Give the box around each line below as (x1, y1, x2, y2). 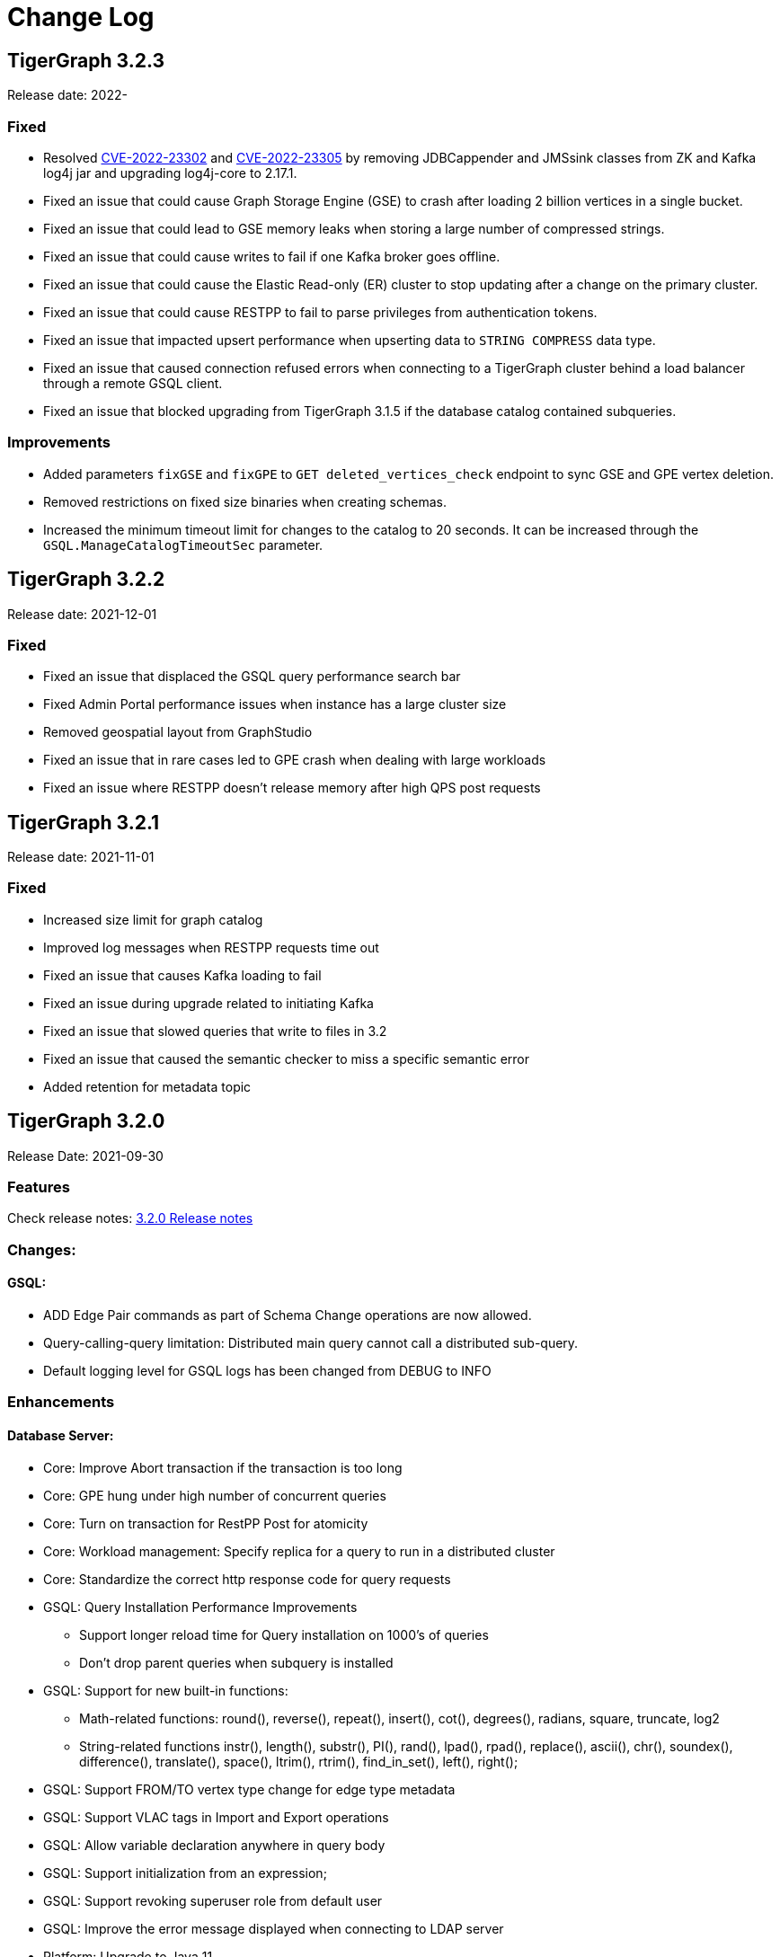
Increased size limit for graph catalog (43, 911, 263, 927)
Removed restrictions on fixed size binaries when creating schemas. (43, 493, 447, 509)
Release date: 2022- (7, 87, 128, 103)
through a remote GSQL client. (43, 375, 223, 391)
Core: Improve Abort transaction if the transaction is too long (43, 1459, 403, 1475)
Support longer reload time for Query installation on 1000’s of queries (79, 1626, 489, 1643)
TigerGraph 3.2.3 (7, 49, 164, 72)
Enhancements (7, 1393, 115, 1412)
